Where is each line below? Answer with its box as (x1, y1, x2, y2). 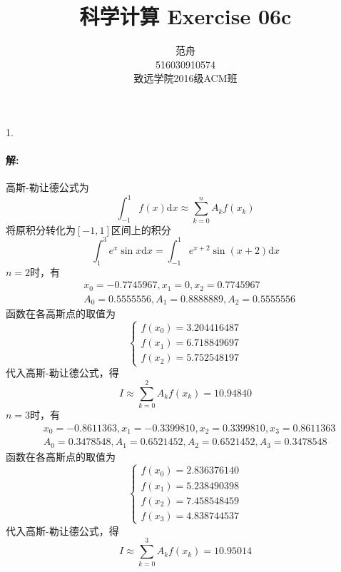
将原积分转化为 (6, 222, 76, 237)
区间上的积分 (111, 222, 171, 237)
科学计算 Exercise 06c (79, 1, 292, 31)
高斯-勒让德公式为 (6, 180, 89, 195)
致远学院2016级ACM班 (133, 71, 238, 86)
